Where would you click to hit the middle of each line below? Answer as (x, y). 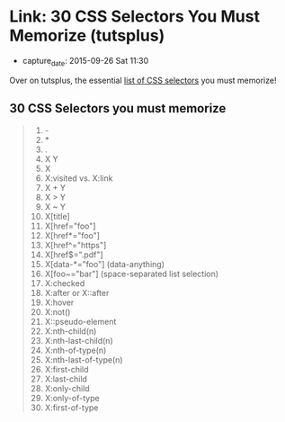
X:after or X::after (77, 292)
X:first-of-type (71, 408)
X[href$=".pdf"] (74, 255)
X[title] (57, 216)
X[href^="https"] (76, 245)
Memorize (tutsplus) (87, 36)
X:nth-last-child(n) (79, 340)
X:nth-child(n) (71, 331)
